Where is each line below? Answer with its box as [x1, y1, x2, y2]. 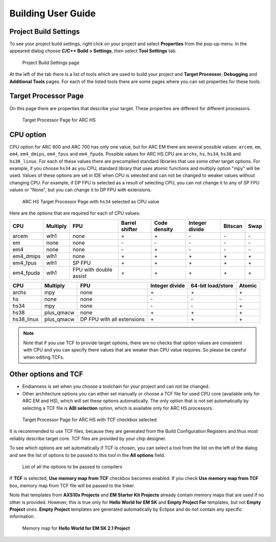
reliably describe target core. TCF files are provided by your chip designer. [9, 435, 167, 442]
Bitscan [223, 223, 243, 230]
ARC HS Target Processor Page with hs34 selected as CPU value [22, 198, 159, 204]
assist [72, 273, 87, 280]
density [154, 226, 173, 233]
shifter [121, 226, 138, 233]
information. [9, 513, 35, 519]
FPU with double [72, 266, 112, 274]
